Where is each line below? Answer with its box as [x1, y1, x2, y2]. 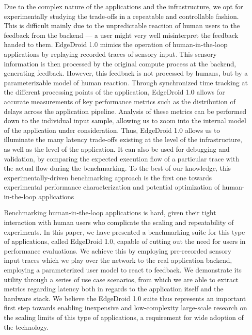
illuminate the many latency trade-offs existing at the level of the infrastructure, [4, 134, 242, 144]
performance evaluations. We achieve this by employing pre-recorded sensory [4, 245, 232, 255]
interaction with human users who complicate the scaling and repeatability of [4, 217, 234, 227]
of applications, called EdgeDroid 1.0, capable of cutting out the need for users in [4, 236, 246, 246]
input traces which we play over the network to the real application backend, [4, 255, 232, 265]
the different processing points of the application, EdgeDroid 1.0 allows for [4, 87, 225, 97]
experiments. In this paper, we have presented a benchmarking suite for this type [4, 226, 245, 237]
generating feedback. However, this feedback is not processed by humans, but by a [4, 68, 248, 78]
